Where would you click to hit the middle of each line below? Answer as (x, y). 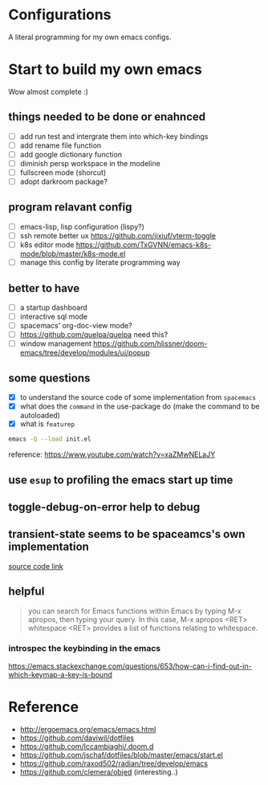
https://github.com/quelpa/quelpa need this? (94, 335)
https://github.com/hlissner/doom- (150, 344)
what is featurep (47, 424)
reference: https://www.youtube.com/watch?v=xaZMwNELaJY (112, 454)
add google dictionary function (71, 154)
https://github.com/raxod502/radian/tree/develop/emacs (114, 763)
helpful (26, 592)
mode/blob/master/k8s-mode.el (73, 254)
